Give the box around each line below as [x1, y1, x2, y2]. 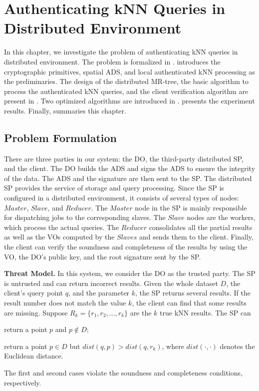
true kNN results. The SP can [160, 307, 251, 317]
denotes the [220, 340, 255, 351]
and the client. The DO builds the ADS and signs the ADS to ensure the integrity [4, 163, 256, 173]
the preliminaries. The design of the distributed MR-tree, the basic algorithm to [4, 76, 249, 86]
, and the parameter [68, 287, 130, 298]
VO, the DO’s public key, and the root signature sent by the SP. [4, 251, 201, 261]
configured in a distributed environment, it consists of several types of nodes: [4, 192, 239, 203]
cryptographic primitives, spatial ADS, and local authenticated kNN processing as [4, 66, 255, 76]
